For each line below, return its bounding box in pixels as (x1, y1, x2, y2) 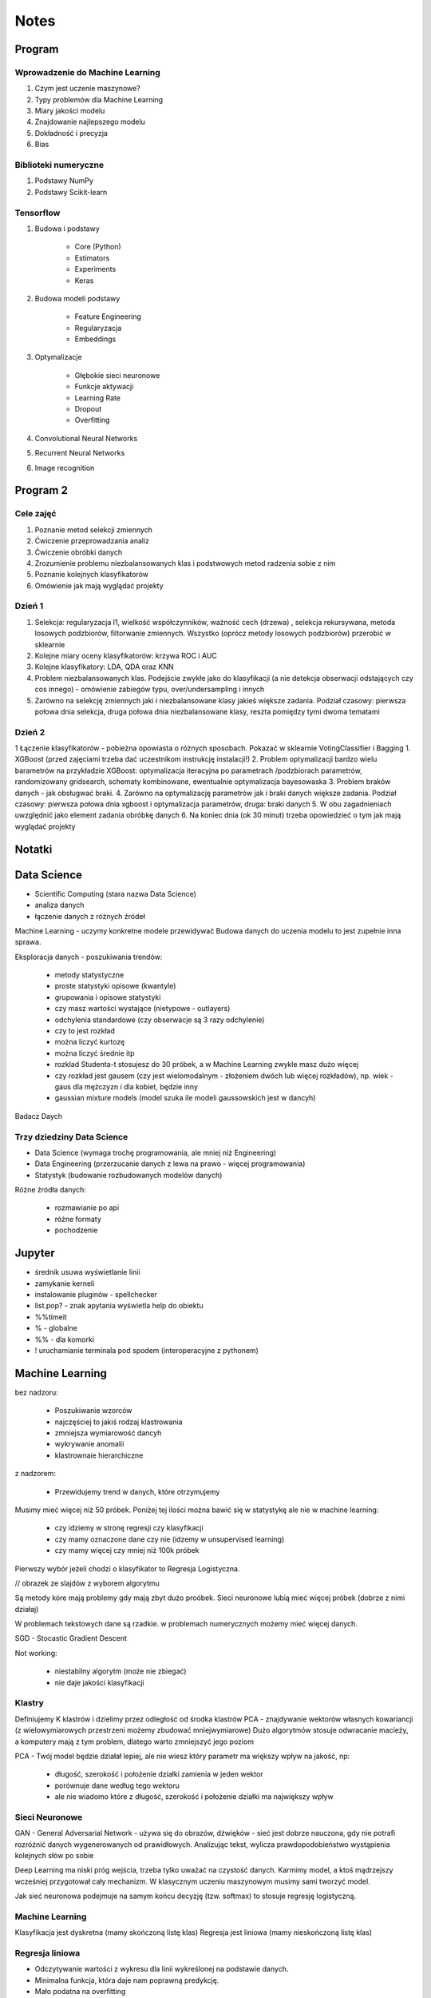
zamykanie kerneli (34, 1279, 95, 1288)
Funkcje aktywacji (74, 382, 134, 392)
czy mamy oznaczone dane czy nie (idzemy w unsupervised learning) (54, 1534, 285, 1544)
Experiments (74, 265, 117, 274)
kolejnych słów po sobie (14, 1851, 94, 1861)
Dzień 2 (14, 726, 45, 738)
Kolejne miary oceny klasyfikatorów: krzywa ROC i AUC (34, 651, 217, 660)
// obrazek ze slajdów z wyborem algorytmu (14, 1578, 160, 1588)
